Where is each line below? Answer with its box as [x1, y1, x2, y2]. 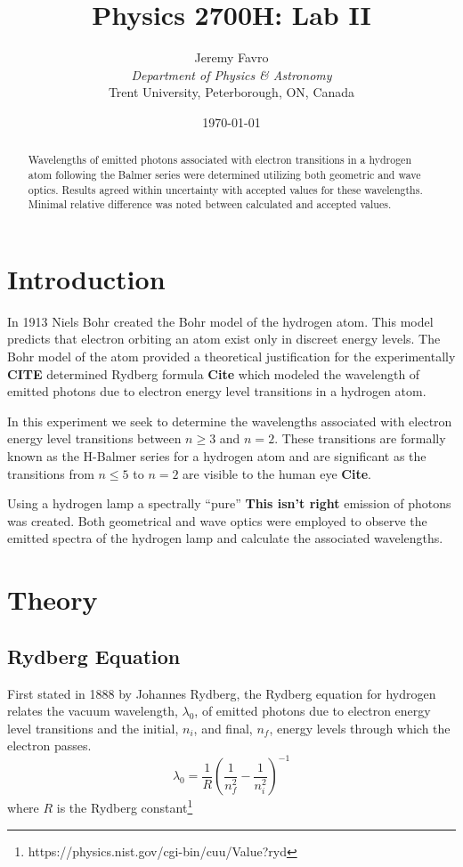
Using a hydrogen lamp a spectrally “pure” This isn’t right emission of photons [7, 494, 451, 513]
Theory [7, 581, 98, 618]
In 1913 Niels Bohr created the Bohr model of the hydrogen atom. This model [7, 312, 434, 330]
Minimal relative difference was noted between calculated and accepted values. [28, 197, 392, 212]
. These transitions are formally [274, 429, 446, 448]
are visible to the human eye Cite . [183, 464, 371, 482]
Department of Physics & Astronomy [131, 65, 332, 84]
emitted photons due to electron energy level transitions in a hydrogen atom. [7, 382, 426, 401]
